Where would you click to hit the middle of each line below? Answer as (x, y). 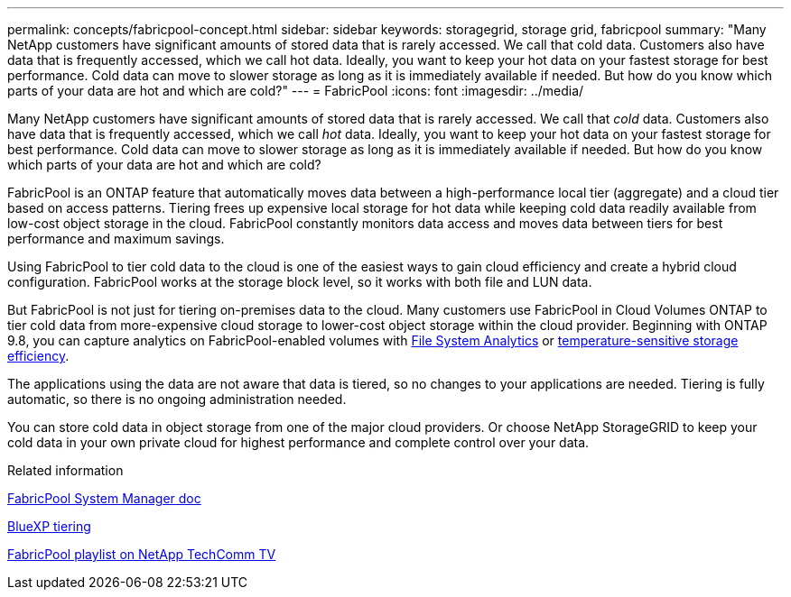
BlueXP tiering (49, 526)
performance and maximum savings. (116, 239)
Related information (65, 470)
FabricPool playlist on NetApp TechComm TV (142, 554)
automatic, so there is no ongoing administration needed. (177, 399)
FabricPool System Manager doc (104, 498)
